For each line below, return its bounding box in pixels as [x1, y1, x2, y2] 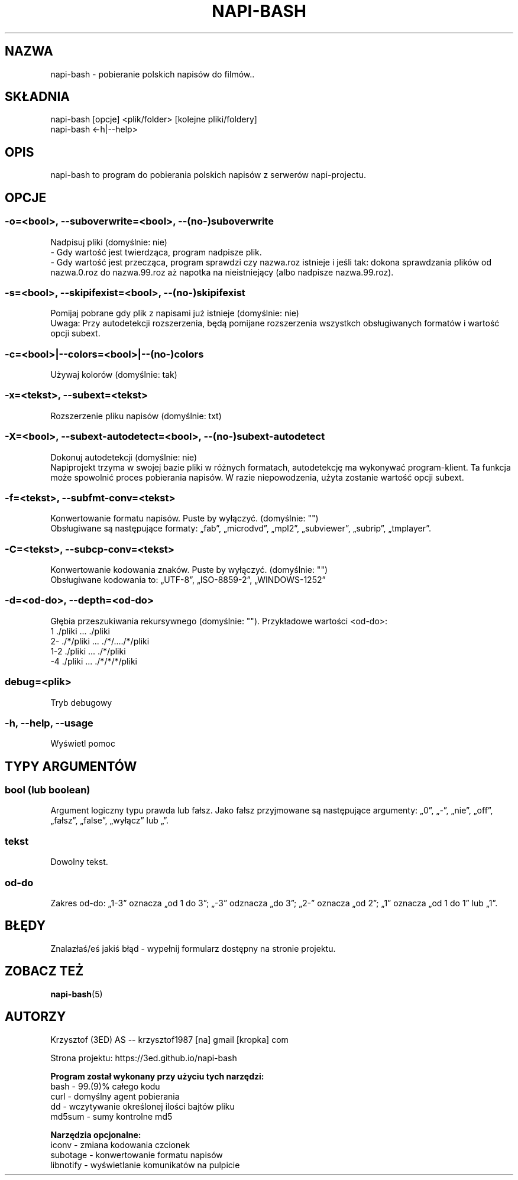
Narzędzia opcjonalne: [50, 1129, 141, 1140]
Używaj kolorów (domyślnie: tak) [50, 369, 177, 380]
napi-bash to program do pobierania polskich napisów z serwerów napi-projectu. [50, 170, 366, 180]
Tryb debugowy [50, 697, 112, 708]
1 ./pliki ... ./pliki [50, 625, 111, 636]
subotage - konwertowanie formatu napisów [50, 1149, 223, 1160]
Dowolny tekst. [50, 857, 108, 867]
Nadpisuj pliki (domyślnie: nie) [50, 236, 167, 247]
